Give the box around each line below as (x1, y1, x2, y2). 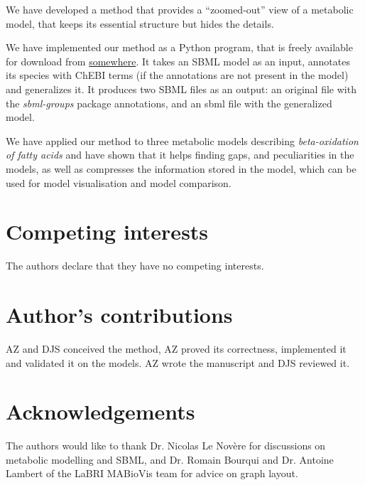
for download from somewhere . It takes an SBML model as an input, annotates (6, 53, 350, 68)
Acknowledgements (6, 397, 195, 426)
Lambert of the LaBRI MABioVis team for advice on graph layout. (6, 466, 298, 481)
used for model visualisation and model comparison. (6, 175, 231, 190)
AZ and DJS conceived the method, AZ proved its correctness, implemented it (6, 341, 347, 356)
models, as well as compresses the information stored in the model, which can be (6, 161, 356, 176)
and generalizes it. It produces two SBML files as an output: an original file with (6, 81, 356, 96)
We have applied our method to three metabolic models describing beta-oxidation (6, 133, 359, 148)
